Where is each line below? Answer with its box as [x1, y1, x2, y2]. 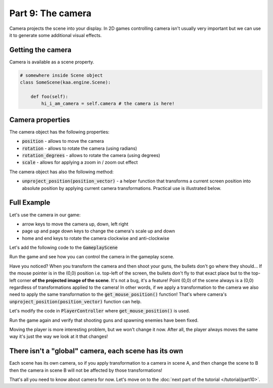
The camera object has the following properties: [9, 129, 110, 135]
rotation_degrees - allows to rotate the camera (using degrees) [22, 152, 160, 159]
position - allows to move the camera [22, 138, 104, 144]
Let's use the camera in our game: [9, 212, 81, 218]
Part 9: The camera [9, 8, 92, 19]
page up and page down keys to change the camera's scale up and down [22, 228, 175, 234]
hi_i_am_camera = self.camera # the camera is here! [41, 101, 175, 106]
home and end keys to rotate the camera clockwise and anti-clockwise [22, 235, 169, 241]
